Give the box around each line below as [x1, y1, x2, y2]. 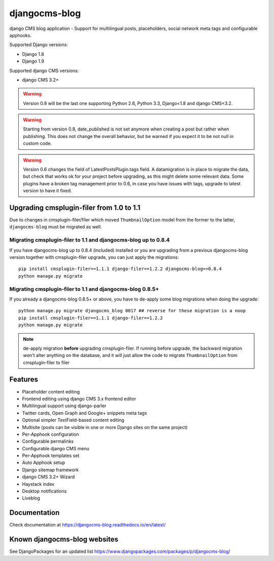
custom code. [23, 140, 52, 147]
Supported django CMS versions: [9, 68, 79, 74]
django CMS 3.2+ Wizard [22, 474, 75, 480]
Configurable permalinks [22, 438, 74, 444]
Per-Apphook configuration [22, 431, 80, 437]
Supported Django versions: [9, 42, 68, 48]
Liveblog [22, 495, 41, 501]
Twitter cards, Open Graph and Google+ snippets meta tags [22, 410, 147, 416]
